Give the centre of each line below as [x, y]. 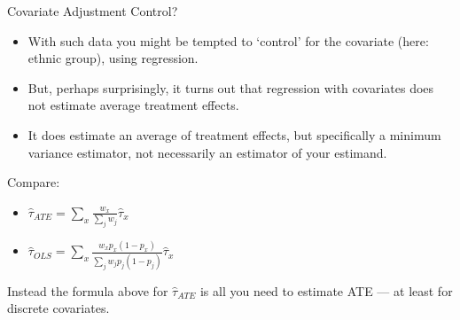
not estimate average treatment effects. [133, 105]
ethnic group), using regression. [113, 58]
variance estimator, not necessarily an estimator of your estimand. [207, 152]
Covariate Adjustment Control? [93, 11]
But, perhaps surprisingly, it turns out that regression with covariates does [231, 87]
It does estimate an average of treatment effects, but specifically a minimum [234, 134]
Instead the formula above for [88, 290]
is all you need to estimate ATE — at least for [326, 290]
